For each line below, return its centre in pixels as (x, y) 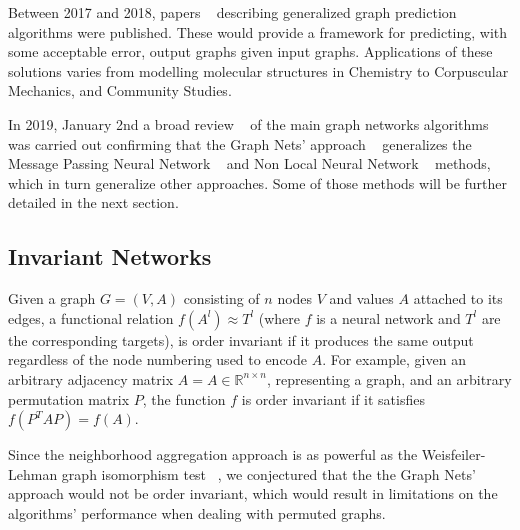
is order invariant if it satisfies (333, 398)
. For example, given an (394, 359)
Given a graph (52, 298)
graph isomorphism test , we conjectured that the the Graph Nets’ (268, 473)
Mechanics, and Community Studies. (120, 90)
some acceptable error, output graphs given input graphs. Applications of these (250, 51)
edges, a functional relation (91, 317)
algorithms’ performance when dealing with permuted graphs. (197, 512)
